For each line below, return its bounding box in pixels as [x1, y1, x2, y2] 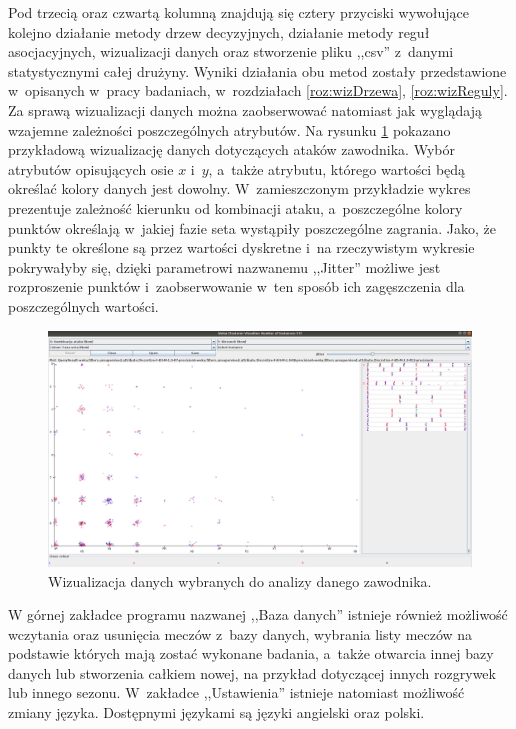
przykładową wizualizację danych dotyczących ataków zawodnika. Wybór [8, 139, 455, 160]
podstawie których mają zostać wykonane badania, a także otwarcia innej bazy [8, 643, 494, 664]
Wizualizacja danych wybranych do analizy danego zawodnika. [48, 570, 432, 591]
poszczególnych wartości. [8, 295, 159, 316]
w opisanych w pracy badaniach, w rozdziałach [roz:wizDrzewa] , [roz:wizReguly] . [8, 80, 508, 101]
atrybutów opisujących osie [8, 158, 174, 179]
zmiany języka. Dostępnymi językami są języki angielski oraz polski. [8, 702, 425, 723]
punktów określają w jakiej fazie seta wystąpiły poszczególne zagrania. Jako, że [8, 217, 496, 238]
